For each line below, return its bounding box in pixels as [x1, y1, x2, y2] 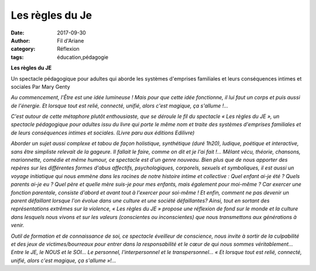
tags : [11, 53, 24, 61]
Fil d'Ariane [57, 37, 84, 44]
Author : [11, 37, 30, 44]
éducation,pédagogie [57, 53, 108, 61]
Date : [11, 29, 25, 36]
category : [11, 46, 36, 53]
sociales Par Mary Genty [11, 83, 70, 90]
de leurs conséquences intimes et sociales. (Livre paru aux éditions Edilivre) [11, 129, 195, 136]
